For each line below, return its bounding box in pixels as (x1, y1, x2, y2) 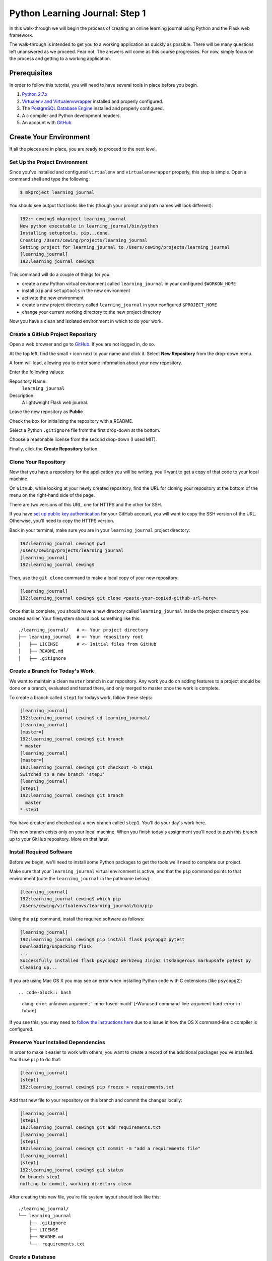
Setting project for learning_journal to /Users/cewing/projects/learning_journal (20, 244, 230, 250)
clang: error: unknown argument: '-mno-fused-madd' (22, 1001, 133, 1007)
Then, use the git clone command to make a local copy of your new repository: (9, 575, 179, 581)
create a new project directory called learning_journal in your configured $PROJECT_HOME (22, 302, 218, 308)
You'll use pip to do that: (9, 1056, 61, 1062)
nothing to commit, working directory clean (20, 1181, 132, 1187)
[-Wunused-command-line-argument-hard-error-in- (133, 1001, 242, 1007)
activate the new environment (22, 295, 84, 301)
